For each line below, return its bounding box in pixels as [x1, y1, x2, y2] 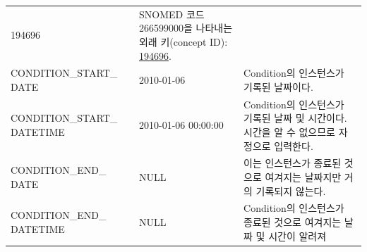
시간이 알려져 [268, 228, 327, 243]
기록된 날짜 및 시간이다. [243, 111, 347, 125]
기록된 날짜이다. [243, 79, 313, 94]
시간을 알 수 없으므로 [243, 125, 335, 139]
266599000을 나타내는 [138, 20, 233, 35]
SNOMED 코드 [138, 6, 205, 21]
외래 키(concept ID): [138, 34, 228, 49]
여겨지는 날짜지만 [265, 170, 342, 184]
